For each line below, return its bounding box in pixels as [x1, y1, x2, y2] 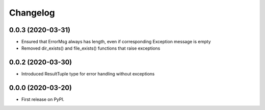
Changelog [9, 7, 55, 18]
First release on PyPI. [21, 96, 65, 102]
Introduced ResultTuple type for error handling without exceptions [21, 71, 155, 77]
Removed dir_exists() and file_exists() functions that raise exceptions [21, 45, 160, 51]
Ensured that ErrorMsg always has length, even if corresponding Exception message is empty [21, 39, 211, 45]
